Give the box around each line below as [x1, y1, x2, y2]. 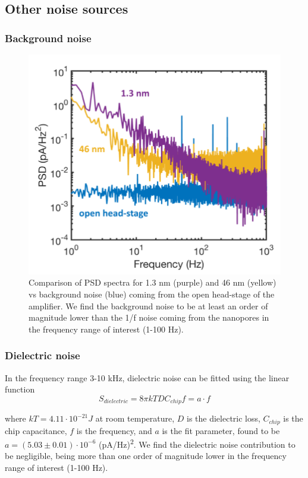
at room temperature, [95, 412, 175, 425]
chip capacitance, [5, 424, 67, 436]
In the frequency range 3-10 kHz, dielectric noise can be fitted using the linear [5, 371, 290, 384]
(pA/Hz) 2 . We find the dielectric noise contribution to [99, 436, 296, 450]
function [5, 383, 35, 395]
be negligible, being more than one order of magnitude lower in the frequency [5, 449, 287, 462]
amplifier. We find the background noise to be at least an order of [29, 299, 268, 312]
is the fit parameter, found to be [162, 424, 280, 436]
